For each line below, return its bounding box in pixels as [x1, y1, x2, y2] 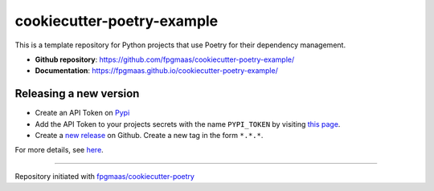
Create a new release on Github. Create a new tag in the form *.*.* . [35, 131, 264, 140]
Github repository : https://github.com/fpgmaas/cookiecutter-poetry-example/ [35, 55, 295, 64]
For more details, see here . [14, 145, 104, 155]
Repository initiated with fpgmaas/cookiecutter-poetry [14, 171, 194, 181]
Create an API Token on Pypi [35, 108, 130, 118]
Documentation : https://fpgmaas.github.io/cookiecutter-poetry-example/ [35, 66, 279, 75]
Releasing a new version [14, 87, 140, 100]
